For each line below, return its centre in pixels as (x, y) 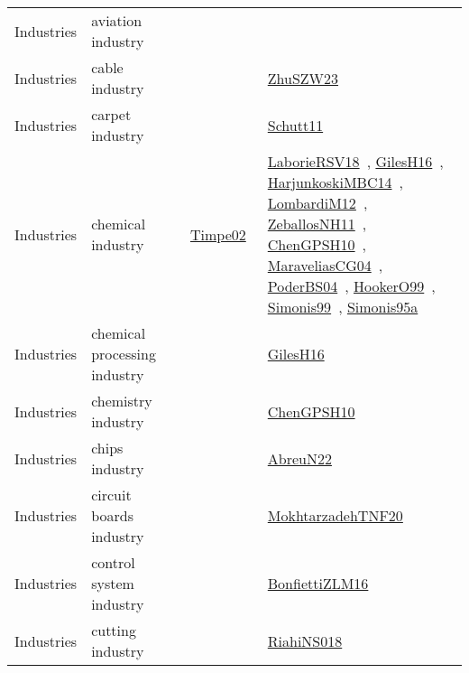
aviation (117, 20)
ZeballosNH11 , (317, 224)
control (113, 562)
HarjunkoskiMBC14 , (335, 182)
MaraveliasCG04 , (325, 265)
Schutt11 (295, 125)
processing (124, 354)
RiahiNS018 (305, 640)
